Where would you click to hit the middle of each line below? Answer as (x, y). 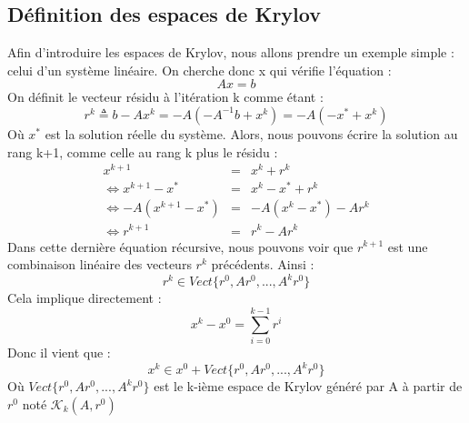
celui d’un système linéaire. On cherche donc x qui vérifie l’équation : (200, 70)
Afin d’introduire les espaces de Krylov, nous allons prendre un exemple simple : (231, 52)
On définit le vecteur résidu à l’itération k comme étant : (165, 97)
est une (408, 246)
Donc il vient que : (59, 352)
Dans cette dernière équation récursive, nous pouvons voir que (180, 246)
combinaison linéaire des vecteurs (100, 264)
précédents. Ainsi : (263, 264)
